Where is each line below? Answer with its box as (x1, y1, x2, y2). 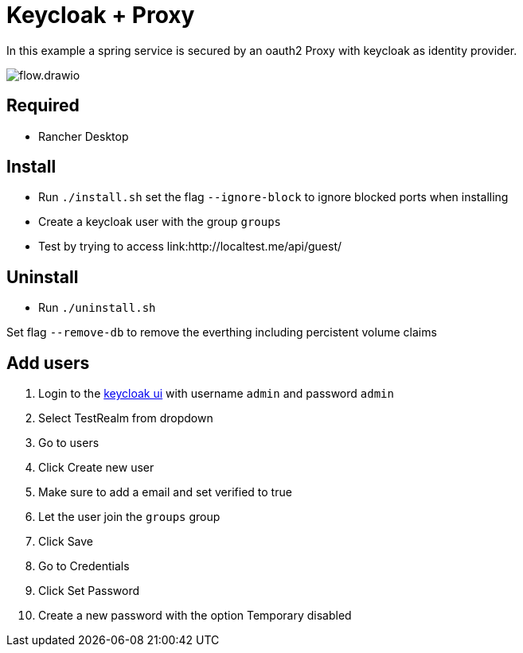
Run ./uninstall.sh (38, 301, 156, 315)
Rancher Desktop (38, 129, 129, 143)
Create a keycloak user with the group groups (38, 215, 282, 229)
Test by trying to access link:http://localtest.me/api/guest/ (38, 239, 342, 254)
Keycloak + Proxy (6, 2, 195, 29)
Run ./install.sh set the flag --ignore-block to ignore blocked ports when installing (38, 190, 509, 204)
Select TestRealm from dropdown (38, 411, 213, 426)
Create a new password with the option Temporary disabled (38, 608, 352, 623)
